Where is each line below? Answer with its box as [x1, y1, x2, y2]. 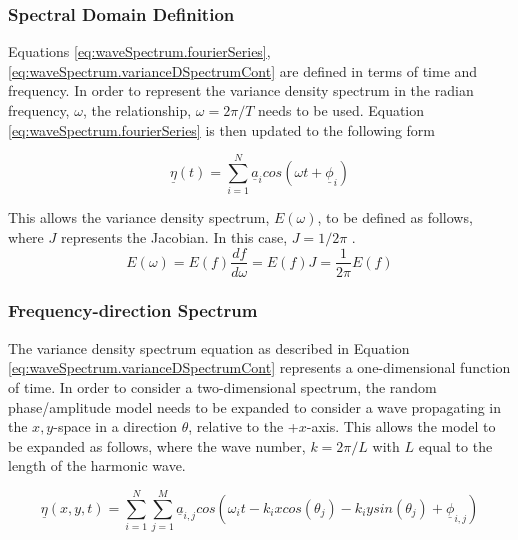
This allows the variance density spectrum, [8, 207, 270, 228]
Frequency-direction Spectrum [8, 298, 258, 323]
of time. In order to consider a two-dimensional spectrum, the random [8, 376, 437, 397]
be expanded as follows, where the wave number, [8, 435, 306, 456]
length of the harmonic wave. [8, 455, 186, 476]
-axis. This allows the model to [306, 416, 496, 437]
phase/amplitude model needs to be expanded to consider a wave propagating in [8, 396, 502, 417]
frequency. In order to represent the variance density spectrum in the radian [8, 80, 474, 101]
